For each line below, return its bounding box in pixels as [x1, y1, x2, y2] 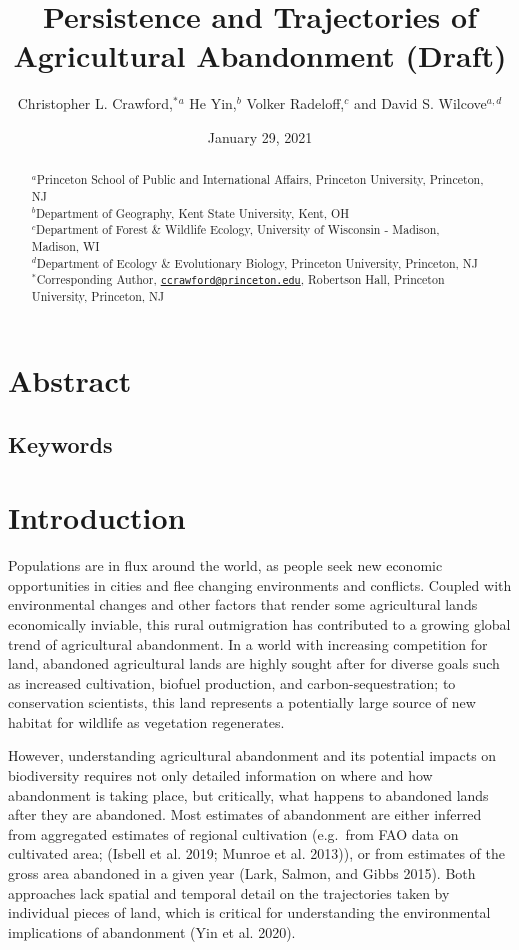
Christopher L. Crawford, [17, 93, 173, 114]
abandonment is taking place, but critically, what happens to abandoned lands [8, 784, 489, 805]
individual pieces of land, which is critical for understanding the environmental [8, 902, 491, 923]
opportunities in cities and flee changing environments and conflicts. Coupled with [8, 574, 512, 595]
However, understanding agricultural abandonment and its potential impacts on [8, 745, 497, 766]
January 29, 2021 [207, 126, 313, 147]
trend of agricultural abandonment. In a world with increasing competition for [8, 633, 488, 654]
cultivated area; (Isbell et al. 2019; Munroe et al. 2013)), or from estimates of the [8, 843, 505, 864]
